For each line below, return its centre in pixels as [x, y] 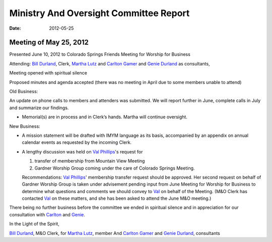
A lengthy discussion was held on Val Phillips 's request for [82, 151]
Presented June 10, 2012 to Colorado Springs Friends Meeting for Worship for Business [100, 54]
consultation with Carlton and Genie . [47, 214]
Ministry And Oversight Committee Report [99, 13]
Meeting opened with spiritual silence [48, 73]
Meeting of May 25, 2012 [49, 43]
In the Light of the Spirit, [35, 224]
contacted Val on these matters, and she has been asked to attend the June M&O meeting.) [117, 198]
